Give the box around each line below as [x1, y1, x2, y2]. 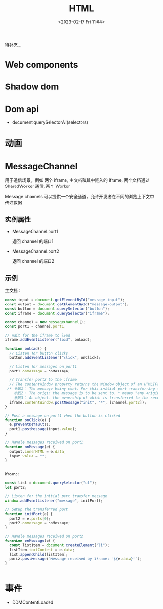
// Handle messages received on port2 [5, 534, 83, 539]
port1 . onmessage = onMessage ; [9, 369, 70, 373]
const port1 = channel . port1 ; [5, 324, 66, 329]
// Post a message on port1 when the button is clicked [5, 413, 120, 418]
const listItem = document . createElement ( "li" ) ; [9, 542, 110, 548]
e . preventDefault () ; [9, 422, 51, 427]
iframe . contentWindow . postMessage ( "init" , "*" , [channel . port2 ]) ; [9, 400, 147, 405]
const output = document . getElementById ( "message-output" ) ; [5, 302, 130, 306]
